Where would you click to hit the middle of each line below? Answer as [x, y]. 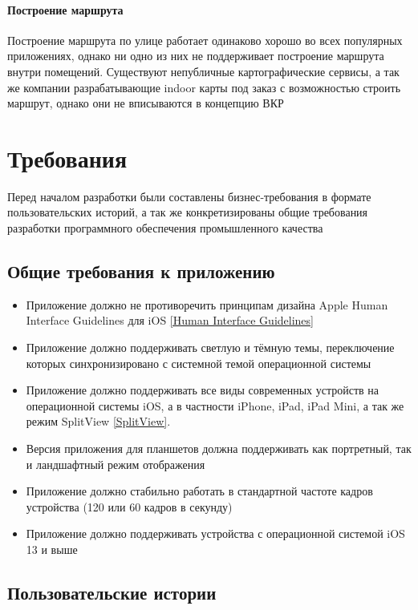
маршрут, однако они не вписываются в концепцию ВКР [146, 103]
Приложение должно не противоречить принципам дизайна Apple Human [207, 304]
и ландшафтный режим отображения [116, 464]
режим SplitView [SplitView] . [98, 421]
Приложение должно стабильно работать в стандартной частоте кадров [199, 491]
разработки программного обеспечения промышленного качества [165, 228]
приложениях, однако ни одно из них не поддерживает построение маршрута [196, 56]
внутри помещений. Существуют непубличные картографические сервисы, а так [203, 71]
